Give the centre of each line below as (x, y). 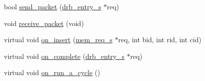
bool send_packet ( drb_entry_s (53, 6)
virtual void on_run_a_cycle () (52, 72)
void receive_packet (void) (44, 23)
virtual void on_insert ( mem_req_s (58, 40)
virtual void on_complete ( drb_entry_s (64, 56)
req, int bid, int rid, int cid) (160, 40)
